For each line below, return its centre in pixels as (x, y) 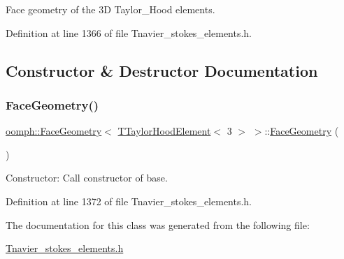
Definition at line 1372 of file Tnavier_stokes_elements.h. (129, 201)
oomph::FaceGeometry (54, 131)
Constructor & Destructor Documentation (162, 70)
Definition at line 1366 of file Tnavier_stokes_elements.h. (129, 32)
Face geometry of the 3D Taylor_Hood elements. (110, 9)
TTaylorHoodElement (164, 131)
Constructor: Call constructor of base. (87, 178)
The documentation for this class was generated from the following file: (158, 224)
